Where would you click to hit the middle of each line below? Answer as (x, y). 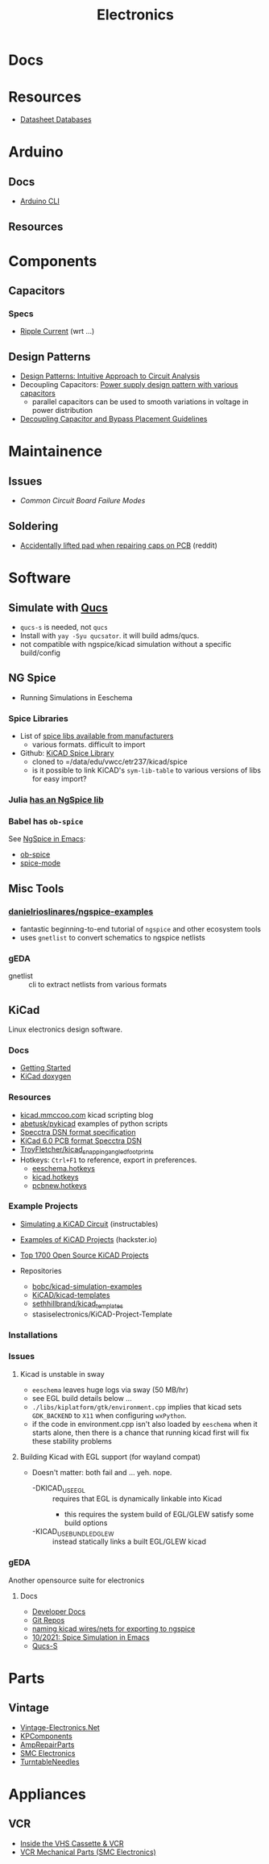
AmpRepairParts (47, 1745)
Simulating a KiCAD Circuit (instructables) (89, 1224)
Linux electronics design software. (66, 1029)
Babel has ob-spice (46, 821)
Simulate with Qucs (58, 608)
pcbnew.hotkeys (59, 1185)
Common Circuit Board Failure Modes (83, 501)
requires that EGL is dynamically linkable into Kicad (137, 1499)
